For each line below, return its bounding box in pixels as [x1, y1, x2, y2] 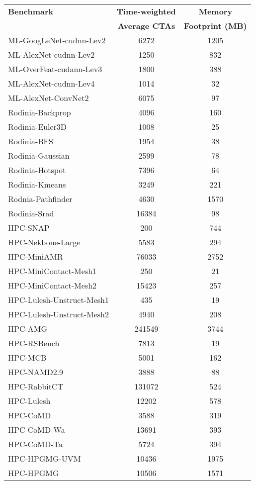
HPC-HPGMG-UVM [8, 453, 81, 464]
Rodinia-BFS [8, 135, 53, 147]
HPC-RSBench [8, 337, 60, 349]
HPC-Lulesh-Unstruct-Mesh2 [8, 308, 109, 320]
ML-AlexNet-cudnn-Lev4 [8, 78, 95, 89]
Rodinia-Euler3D [8, 121, 67, 132]
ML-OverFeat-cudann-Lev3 [8, 63, 102, 75]
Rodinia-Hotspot [8, 164, 66, 176]
